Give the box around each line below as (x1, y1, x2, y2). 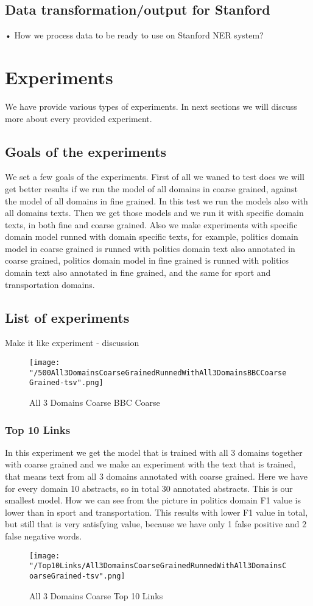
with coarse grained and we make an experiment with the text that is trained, (5, 458, 296, 471)
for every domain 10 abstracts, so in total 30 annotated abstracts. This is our (5, 482, 293, 494)
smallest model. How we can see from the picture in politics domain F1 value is (5, 494, 301, 507)
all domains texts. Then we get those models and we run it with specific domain (5, 206, 304, 219)
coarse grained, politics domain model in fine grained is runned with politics (5, 254, 289, 267)
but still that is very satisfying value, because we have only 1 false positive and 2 (5, 518, 307, 530)
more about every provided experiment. (5, 112, 152, 124)
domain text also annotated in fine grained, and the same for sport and (5, 266, 271, 279)
